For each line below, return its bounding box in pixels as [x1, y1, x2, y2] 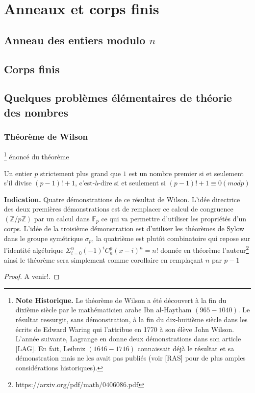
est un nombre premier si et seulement [128, 168, 244, 178]
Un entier [4, 168, 32, 178]
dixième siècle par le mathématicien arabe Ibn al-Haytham [15, 304, 192, 315]
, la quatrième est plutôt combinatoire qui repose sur [92, 233, 251, 243]
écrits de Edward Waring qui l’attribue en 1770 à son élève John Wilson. [15, 324, 234, 334]
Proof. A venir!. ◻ [4, 271, 60, 281]
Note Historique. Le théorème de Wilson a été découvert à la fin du [15, 295, 227, 305]
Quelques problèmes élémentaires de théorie [4, 90, 232, 105]
